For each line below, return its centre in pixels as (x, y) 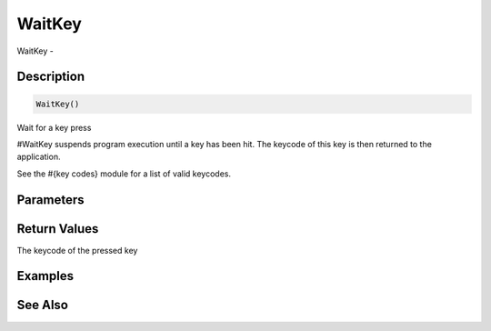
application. (39, 157)
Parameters (50, 200)
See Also (42, 305)
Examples (45, 276)
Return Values (58, 229)
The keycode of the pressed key (77, 250)
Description (51, 77)
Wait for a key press (54, 127)
